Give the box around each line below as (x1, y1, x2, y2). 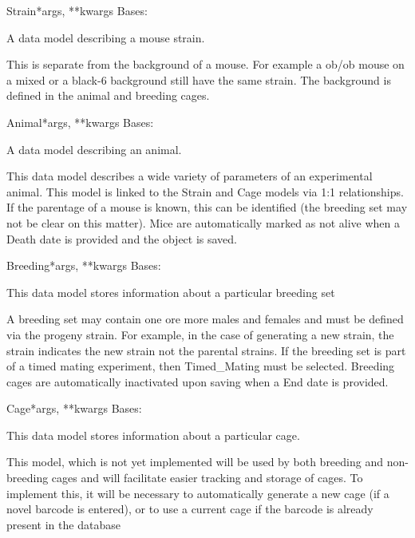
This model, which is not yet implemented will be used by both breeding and (6, 453, 383, 470)
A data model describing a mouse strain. (6, 29, 205, 45)
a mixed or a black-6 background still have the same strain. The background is (6, 71, 391, 88)
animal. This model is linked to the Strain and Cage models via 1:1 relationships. (6, 183, 404, 200)
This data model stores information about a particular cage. (6, 426, 300, 443)
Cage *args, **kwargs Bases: (6, 400, 142, 417)
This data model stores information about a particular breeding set (6, 283, 335, 300)
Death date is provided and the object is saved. (6, 230, 238, 247)
